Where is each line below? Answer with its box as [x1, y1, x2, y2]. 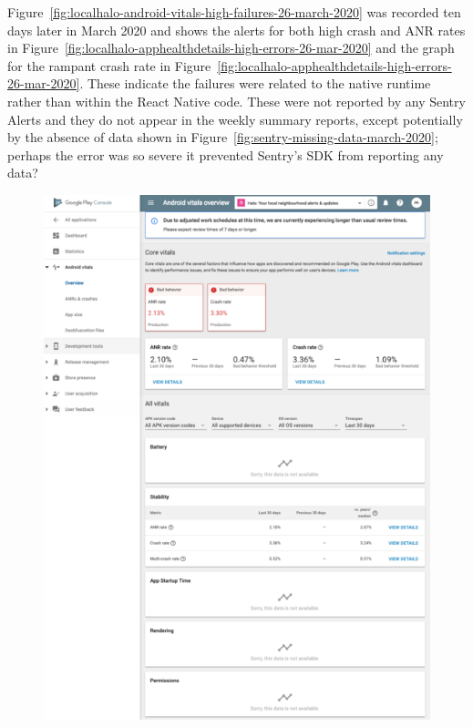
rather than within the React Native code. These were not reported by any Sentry [7, 91, 466, 110]
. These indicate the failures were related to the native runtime [79, 74, 431, 93]
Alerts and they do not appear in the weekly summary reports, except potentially [7, 109, 463, 128]
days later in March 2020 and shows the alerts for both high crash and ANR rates [7, 20, 466, 39]
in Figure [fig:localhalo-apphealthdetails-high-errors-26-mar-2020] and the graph [7, 38, 455, 57]
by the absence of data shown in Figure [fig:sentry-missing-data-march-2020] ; [7, 128, 438, 147]
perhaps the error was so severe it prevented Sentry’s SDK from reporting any [7, 145, 444, 164]
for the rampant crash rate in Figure [7, 56, 211, 75]
